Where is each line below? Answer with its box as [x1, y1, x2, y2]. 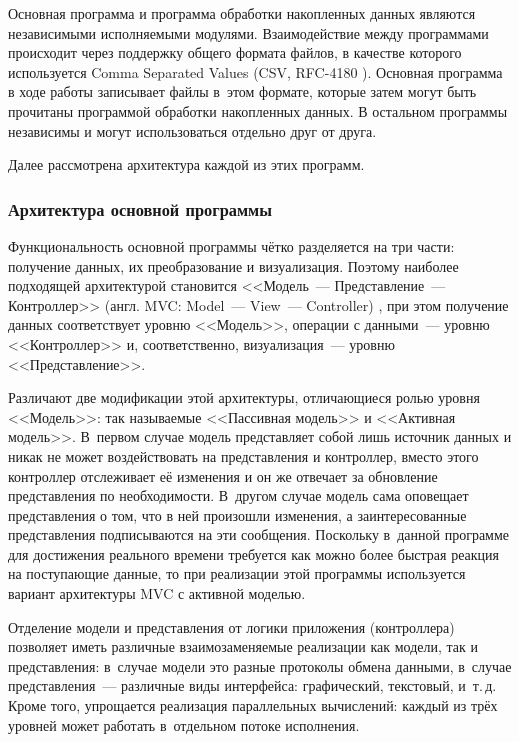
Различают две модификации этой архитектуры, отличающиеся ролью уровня [8, 387, 480, 408]
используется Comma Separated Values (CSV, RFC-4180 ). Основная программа [8, 61, 503, 82]
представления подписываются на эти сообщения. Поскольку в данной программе [8, 524, 510, 545]
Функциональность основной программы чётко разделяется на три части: [8, 235, 455, 256]
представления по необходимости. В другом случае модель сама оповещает [8, 485, 469, 506]
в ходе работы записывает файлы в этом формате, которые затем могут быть [8, 81, 477, 102]
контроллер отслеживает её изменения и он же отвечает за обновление [8, 465, 438, 486]
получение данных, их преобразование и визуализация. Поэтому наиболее [8, 255, 459, 276]
